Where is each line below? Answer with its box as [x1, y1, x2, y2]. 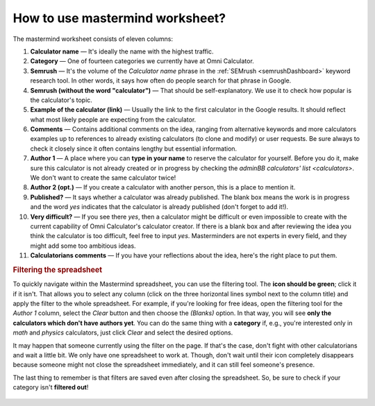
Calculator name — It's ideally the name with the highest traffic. [30, 47, 215, 56]
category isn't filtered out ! [12, 383, 89, 391]
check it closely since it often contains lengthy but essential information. [30, 144, 237, 153]
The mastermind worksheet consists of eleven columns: [12, 35, 174, 43]
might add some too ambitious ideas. [30, 242, 136, 250]
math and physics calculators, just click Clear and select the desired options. [12, 328, 233, 337]
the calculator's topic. [30, 96, 93, 104]
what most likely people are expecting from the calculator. [30, 115, 197, 124]
